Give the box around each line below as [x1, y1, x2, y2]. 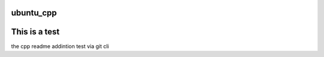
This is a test [11, 27, 60, 37]
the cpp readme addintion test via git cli [11, 42, 109, 50]
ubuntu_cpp [11, 8, 57, 18]
